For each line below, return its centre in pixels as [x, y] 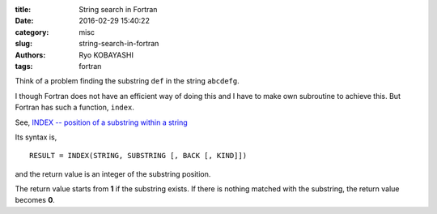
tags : [24, 66]
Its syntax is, [36, 137]
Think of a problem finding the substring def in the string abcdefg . [127, 81]
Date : [24, 21]
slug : [23, 44]
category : [32, 32]
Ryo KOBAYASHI [106, 55]
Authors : [30, 55]
